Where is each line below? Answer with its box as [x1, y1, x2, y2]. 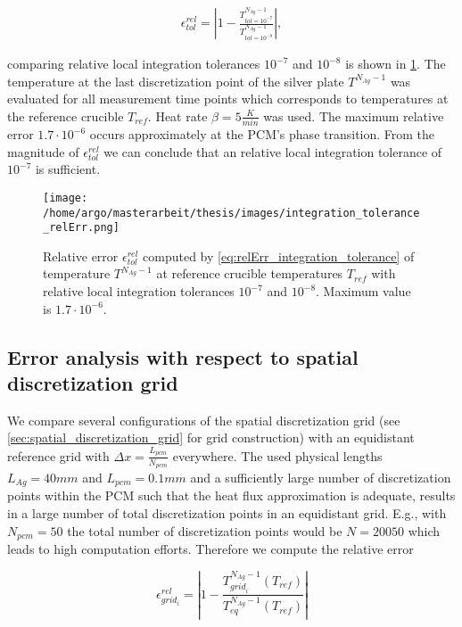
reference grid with [7, 446, 110, 465]
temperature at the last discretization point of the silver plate [7, 71, 344, 90]
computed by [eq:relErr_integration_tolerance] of [143, 246, 415, 265]
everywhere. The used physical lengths [172, 446, 383, 465]
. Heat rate [147, 106, 208, 125]
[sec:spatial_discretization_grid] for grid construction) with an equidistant [7, 428, 415, 447]
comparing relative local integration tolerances [7, 54, 260, 73]
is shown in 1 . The [345, 54, 446, 73]
